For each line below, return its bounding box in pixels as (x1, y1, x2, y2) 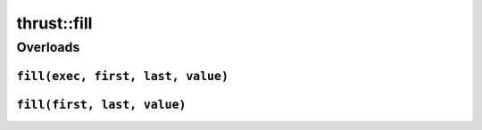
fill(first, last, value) (16, 97, 187, 111)
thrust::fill (16, 13, 93, 33)
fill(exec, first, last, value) (16, 69, 229, 84)
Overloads (16, 39, 80, 55)
